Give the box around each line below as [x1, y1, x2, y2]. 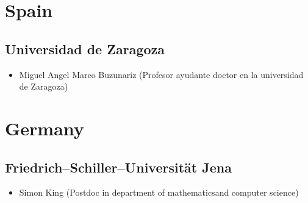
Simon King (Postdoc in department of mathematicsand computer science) [19, 186, 299, 199]
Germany [5, 115, 84, 140]
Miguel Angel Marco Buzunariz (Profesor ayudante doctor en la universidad [19, 68, 304, 80]
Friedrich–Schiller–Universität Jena [5, 157, 232, 176]
